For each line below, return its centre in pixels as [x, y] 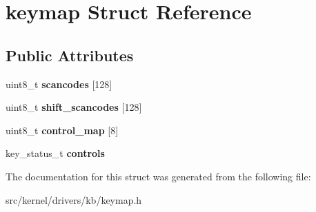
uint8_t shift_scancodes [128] [74, 107]
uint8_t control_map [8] [62, 130]
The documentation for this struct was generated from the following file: [158, 176]
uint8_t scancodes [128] [59, 84]
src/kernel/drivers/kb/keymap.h [74, 199]
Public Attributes [70, 55]
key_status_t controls [55, 153]
